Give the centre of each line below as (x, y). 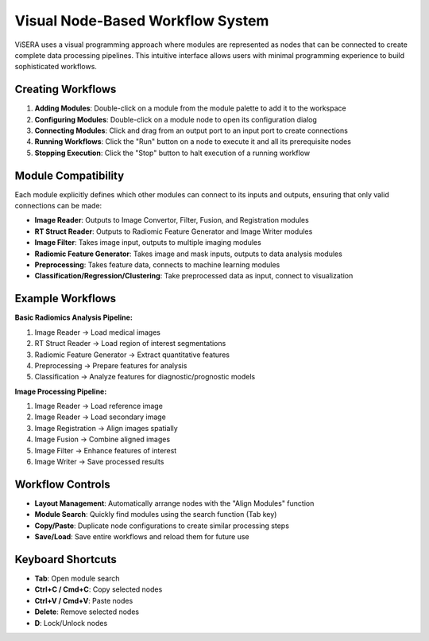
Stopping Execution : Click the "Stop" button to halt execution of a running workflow (172, 153)
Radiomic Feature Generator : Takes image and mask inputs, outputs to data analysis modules (189, 254)
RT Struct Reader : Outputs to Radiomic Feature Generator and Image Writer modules (174, 231)
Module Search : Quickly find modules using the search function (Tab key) (156, 515)
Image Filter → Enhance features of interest (106, 450)
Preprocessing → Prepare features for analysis (111, 365)
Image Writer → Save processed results (99, 462)
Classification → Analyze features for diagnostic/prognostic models (145, 377)
